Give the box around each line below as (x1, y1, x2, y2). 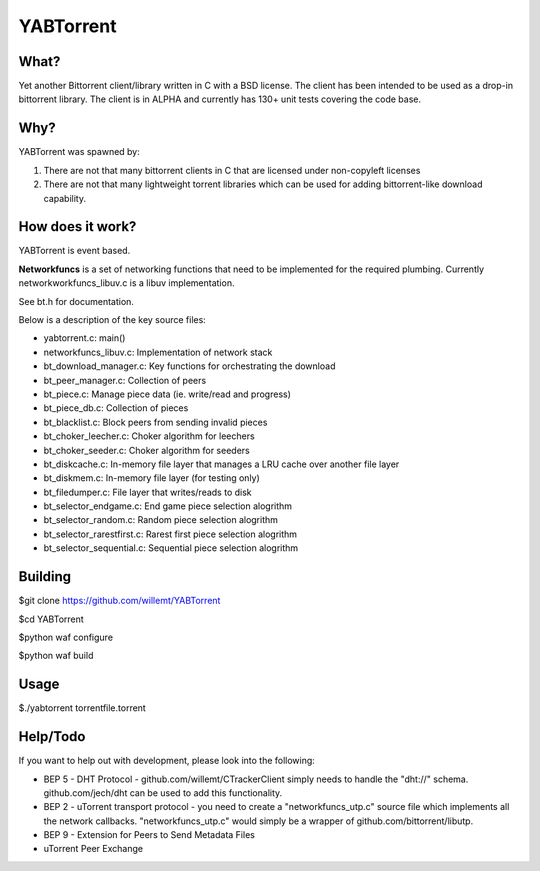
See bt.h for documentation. (18, 295, 135, 307)
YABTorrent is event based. (18, 245, 131, 257)
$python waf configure (18, 631, 114, 643)
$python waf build (18, 650, 94, 662)
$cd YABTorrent (18, 613, 84, 625)
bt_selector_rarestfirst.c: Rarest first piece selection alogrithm (43, 528, 298, 540)
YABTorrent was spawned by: (18, 146, 140, 158)
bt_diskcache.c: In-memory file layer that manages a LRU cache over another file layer (43, 458, 400, 470)
